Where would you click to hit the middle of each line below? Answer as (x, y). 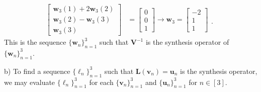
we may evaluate (30, 82)
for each (101, 82)
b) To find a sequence (37, 71)
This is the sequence (35, 42)
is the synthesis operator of (187, 42)
